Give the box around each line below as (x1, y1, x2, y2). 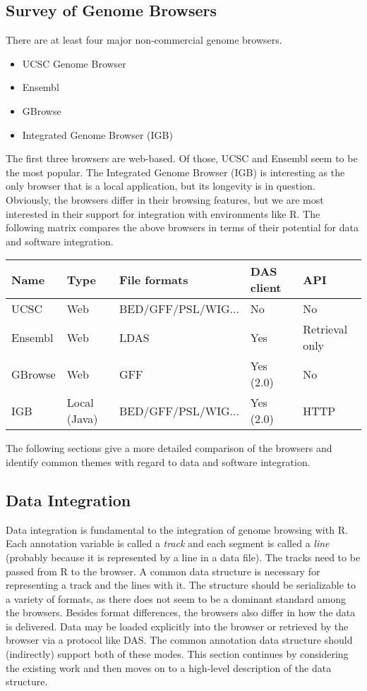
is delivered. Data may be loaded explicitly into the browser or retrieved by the (6, 618, 349, 633)
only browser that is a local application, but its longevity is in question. (6, 178, 315, 193)
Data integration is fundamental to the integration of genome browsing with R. (6, 522, 348, 537)
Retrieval (303, 321, 348, 338)
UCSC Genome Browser (22, 56, 126, 71)
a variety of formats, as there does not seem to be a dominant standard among (6, 591, 346, 606)
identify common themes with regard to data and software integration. (6, 454, 311, 469)
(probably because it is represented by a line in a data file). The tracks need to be (6, 549, 361, 564)
